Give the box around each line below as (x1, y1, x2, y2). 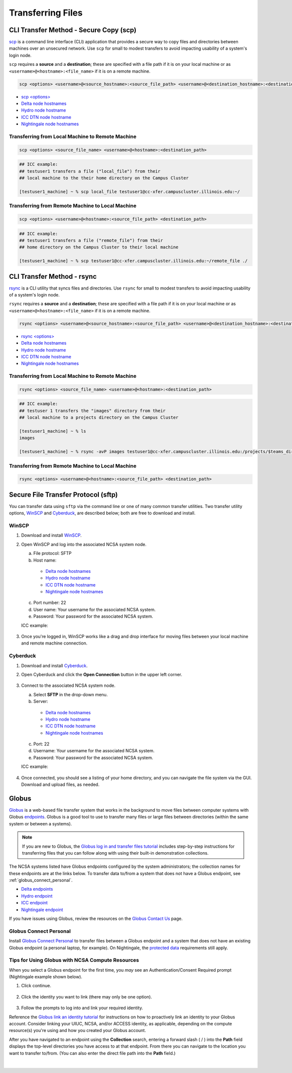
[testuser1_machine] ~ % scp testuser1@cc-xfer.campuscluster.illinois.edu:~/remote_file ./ (19, 258, 248, 264)
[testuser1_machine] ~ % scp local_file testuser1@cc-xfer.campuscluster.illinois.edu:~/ (19, 189, 240, 195)
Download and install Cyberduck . (21, 663, 88, 668)
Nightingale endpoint (21, 907, 63, 913)
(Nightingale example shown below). (9, 974, 83, 980)
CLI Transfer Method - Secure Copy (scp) (9, 26, 137, 34)
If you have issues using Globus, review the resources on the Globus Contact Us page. (9, 916, 183, 921)
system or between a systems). (9, 820, 73, 826)
